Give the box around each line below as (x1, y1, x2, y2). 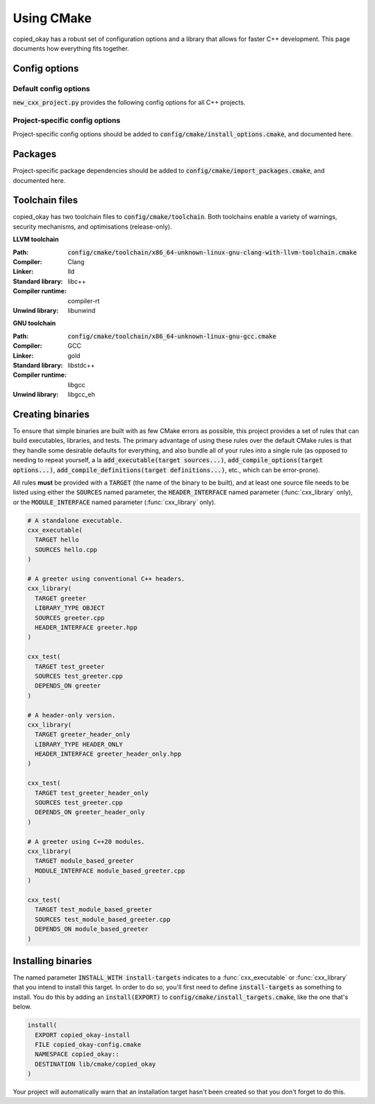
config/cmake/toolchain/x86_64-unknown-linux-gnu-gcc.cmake (67, 332, 277, 340)
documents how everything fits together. (12, 44, 130, 52)
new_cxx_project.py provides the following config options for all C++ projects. (12, 98, 246, 107)
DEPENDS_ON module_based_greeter (35, 925, 149, 933)
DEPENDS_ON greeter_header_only (35, 809, 145, 816)
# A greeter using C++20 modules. (27, 838, 145, 845)
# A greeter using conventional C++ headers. (27, 575, 185, 583)
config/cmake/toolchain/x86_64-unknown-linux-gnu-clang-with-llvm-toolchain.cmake (67, 248, 357, 257)
